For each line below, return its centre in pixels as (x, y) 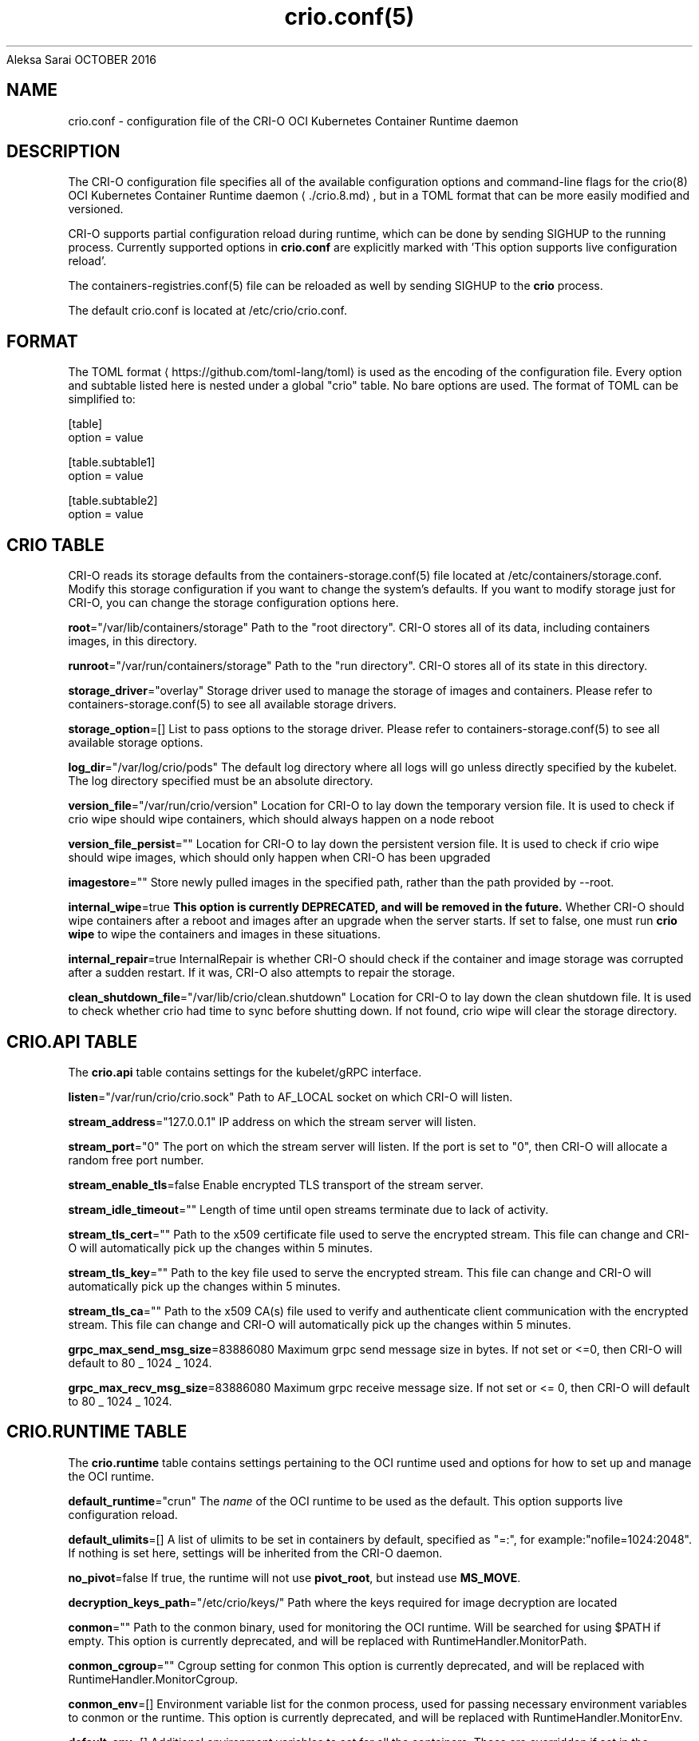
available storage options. (136, 743)
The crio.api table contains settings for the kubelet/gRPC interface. (245, 1072)
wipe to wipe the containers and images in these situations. (224, 934)
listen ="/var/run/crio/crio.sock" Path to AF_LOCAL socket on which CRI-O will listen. (290, 1097)
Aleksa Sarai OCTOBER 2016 (81, 59)
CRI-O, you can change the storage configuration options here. (233, 603)
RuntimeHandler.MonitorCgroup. (153, 1679)
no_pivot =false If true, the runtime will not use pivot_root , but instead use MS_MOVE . (294, 1577)
